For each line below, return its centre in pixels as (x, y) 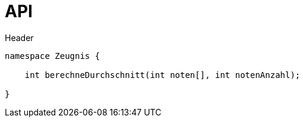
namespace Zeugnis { (53, 56)
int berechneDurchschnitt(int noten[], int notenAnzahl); (162, 75)
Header (19, 37)
